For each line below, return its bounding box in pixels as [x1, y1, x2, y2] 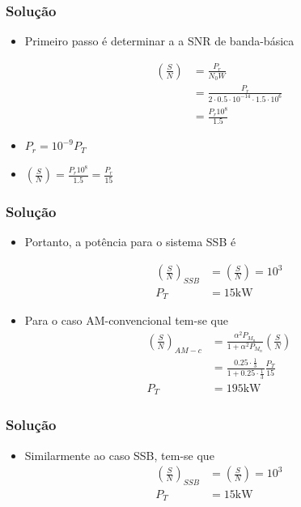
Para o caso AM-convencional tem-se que [24, 312, 228, 329]
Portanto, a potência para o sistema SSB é [24, 233, 236, 250]
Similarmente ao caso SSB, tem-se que [24, 446, 214, 463]
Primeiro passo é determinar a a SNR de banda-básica [24, 32, 295, 49]
